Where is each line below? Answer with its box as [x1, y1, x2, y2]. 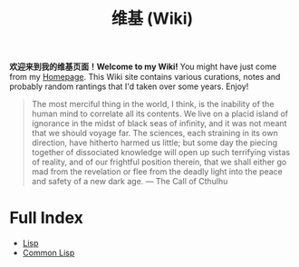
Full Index [9, 208, 84, 228]
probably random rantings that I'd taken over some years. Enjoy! [9, 81, 249, 92]
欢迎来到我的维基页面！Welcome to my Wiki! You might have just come [9, 61, 277, 73]
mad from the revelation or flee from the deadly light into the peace [31, 166, 283, 177]
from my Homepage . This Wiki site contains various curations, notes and [9, 72, 281, 83]
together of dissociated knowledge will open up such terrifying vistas [31, 147, 291, 158]
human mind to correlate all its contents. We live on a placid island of [31, 108, 289, 119]
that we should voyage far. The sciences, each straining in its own [31, 128, 278, 139]
